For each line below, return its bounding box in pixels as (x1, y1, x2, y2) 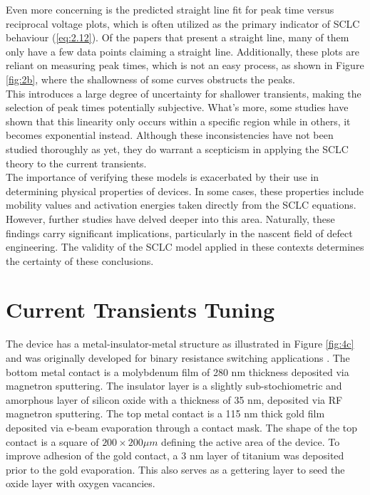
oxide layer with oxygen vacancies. (6, 476, 155, 491)
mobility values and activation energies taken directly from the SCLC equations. (6, 197, 356, 212)
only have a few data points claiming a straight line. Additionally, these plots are (6, 43, 359, 58)
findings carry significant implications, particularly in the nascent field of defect (6, 225, 353, 240)
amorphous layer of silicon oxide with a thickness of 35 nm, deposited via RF (6, 392, 343, 407)
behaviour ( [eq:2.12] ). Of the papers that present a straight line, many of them (6, 30, 349, 45)
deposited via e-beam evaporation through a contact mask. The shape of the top (6, 420, 358, 434)
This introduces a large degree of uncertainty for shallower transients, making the (6, 85, 361, 100)
